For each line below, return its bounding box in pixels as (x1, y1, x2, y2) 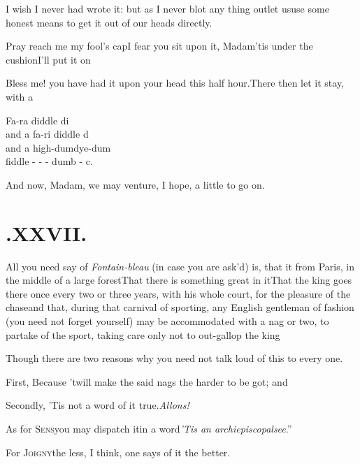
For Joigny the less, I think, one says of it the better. (6, 444, 231, 459)
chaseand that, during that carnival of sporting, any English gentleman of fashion (6, 300, 354, 314)
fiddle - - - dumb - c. (6, 154, 93, 168)
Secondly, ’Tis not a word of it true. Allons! (6, 398, 189, 412)
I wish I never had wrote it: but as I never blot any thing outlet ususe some (6, 1, 329, 15)
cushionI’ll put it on (6, 52, 91, 66)
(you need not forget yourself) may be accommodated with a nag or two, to (6, 314, 329, 328)
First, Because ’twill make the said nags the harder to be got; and (6, 374, 288, 389)
